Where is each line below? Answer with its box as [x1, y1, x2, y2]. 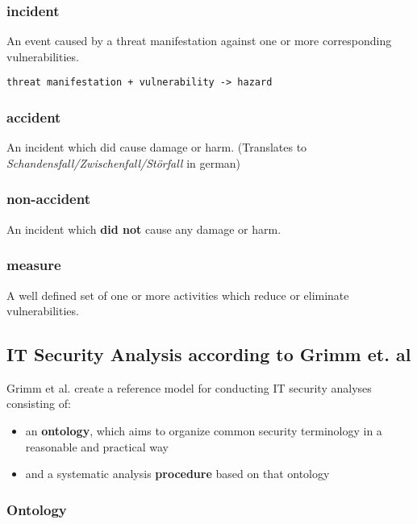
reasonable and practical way [25, 438, 169, 455]
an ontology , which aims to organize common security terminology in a [25, 422, 382, 439]
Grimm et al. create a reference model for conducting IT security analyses [6, 379, 372, 396]
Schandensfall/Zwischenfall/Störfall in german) [6, 154, 241, 171]
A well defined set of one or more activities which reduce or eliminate [6, 286, 349, 303]
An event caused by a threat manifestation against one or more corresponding [6, 32, 392, 49]
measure [6, 255, 61, 275]
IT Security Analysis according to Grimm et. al [6, 342, 411, 367]
